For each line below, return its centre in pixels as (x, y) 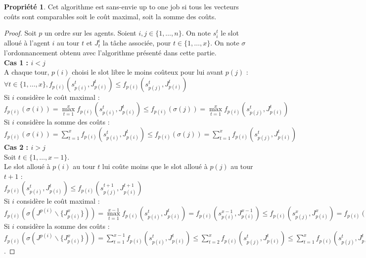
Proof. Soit (20, 33)
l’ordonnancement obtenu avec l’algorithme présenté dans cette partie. (110, 52)
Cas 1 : (16, 62)
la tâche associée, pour (137, 43)
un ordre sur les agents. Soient (91, 33)
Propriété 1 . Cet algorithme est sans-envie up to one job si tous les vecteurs (121, 6)
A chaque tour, (27, 72)
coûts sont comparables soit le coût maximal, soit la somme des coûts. (110, 16)
